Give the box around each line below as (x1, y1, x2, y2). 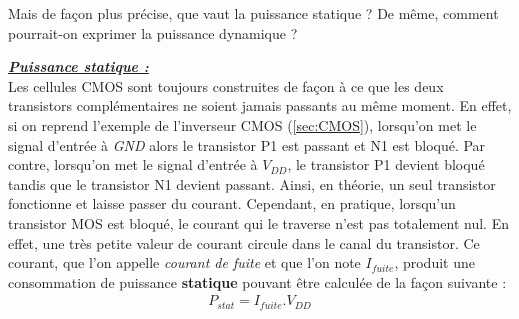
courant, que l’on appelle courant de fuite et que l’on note (8, 252, 361, 273)
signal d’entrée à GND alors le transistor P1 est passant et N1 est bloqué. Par (8, 134, 486, 155)
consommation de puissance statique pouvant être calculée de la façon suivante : (8, 271, 507, 292)
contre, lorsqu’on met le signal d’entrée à (8, 154, 258, 175)
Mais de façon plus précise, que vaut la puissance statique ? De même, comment (8, 3, 499, 23)
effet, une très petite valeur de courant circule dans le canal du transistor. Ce (8, 232, 480, 253)
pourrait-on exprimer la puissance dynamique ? (8, 22, 298, 43)
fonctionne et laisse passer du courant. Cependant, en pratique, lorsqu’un (8, 193, 456, 214)
